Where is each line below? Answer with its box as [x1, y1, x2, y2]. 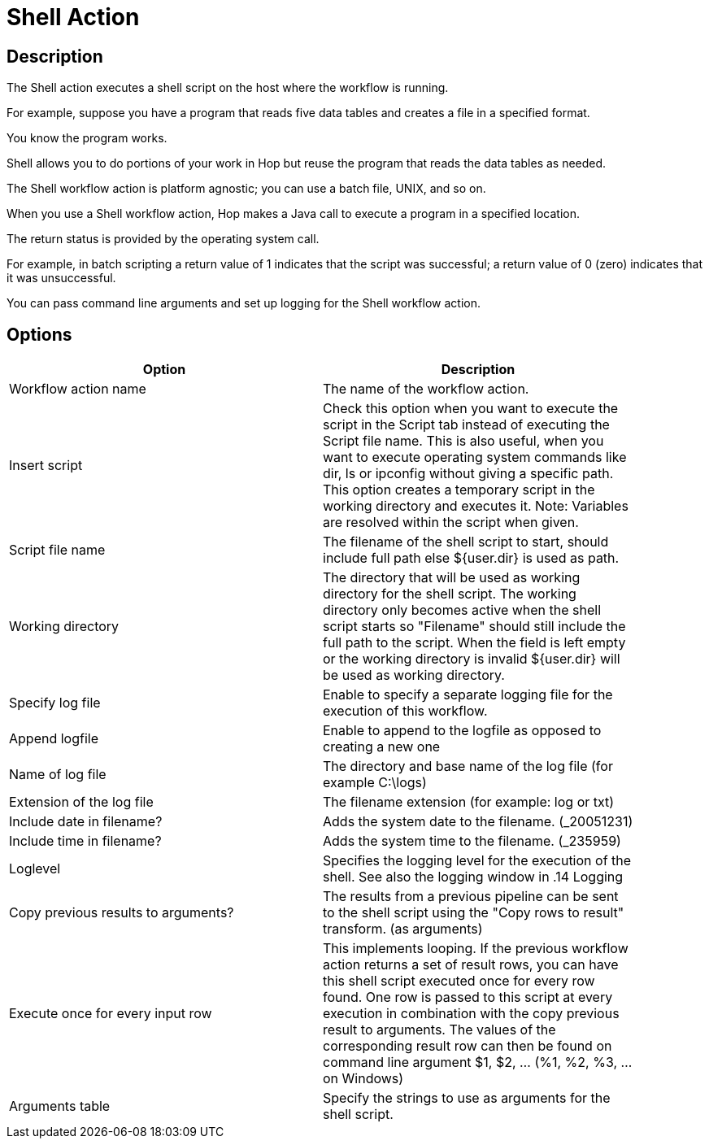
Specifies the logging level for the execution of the [323, 852, 632, 869]
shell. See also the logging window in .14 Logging [323, 869, 624, 886]
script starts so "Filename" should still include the [323, 618, 626, 635]
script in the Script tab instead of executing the [323, 416, 610, 433]
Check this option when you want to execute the [323, 400, 619, 417]
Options [7, 324, 72, 345]
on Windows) [323, 1070, 404, 1087]
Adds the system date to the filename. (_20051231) [323, 813, 633, 830]
